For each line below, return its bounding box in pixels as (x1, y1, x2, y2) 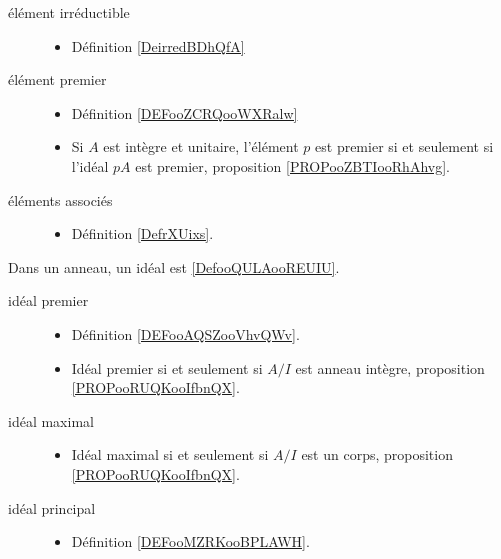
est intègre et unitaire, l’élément (103, 136, 299, 157)
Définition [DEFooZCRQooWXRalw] (71, 102, 298, 123)
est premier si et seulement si (315, 136, 494, 157)
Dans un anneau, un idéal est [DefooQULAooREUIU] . (8, 256, 340, 277)
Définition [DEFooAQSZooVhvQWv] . (71, 323, 300, 344)
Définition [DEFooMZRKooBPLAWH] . (71, 531, 310, 552)
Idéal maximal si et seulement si (71, 444, 269, 465)
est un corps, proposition (301, 444, 453, 465)
